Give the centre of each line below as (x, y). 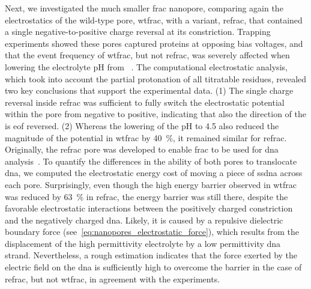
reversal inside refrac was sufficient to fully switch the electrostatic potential (145, 102)
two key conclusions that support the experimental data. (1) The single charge (149, 90)
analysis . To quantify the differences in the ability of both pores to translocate (151, 161)
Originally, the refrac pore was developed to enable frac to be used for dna (142, 149)
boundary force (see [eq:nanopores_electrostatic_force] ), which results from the (152, 232)
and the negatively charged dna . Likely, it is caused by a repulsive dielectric (144, 220)
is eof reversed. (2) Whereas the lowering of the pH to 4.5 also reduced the (142, 125)
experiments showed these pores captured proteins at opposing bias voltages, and (154, 43)
